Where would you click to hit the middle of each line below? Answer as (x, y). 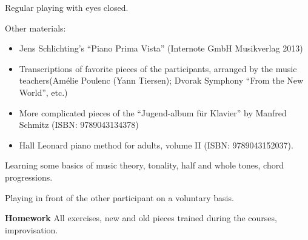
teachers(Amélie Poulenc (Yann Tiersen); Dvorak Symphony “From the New (161, 80)
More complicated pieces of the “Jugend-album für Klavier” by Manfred (153, 112)
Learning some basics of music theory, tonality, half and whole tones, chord (144, 165)
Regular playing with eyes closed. (67, 7)
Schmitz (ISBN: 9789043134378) (79, 125)
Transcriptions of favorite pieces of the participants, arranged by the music (158, 68)
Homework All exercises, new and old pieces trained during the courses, (141, 218)
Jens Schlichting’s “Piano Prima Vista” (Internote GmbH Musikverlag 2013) (161, 48)
